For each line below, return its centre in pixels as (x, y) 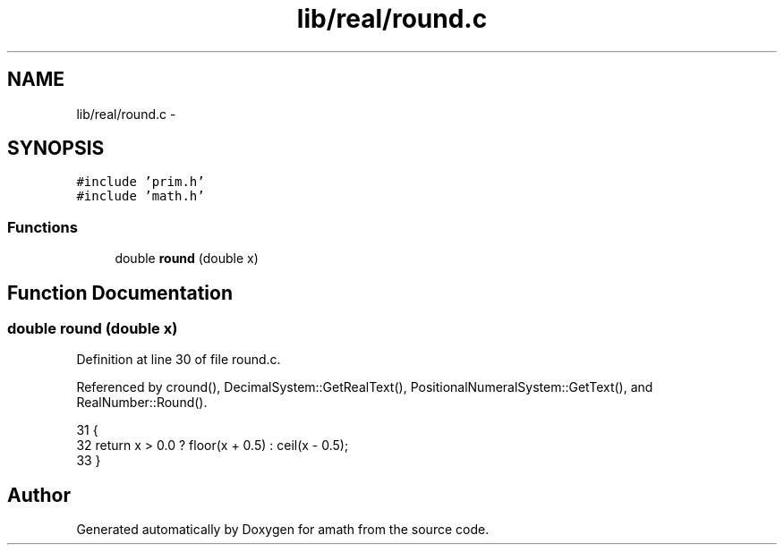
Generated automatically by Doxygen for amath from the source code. (283, 530)
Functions (43, 227)
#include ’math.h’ (141, 196)
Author (39, 495)
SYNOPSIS (56, 149)
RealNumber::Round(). (142, 403)
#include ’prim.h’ (141, 182)
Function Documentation (120, 293)
